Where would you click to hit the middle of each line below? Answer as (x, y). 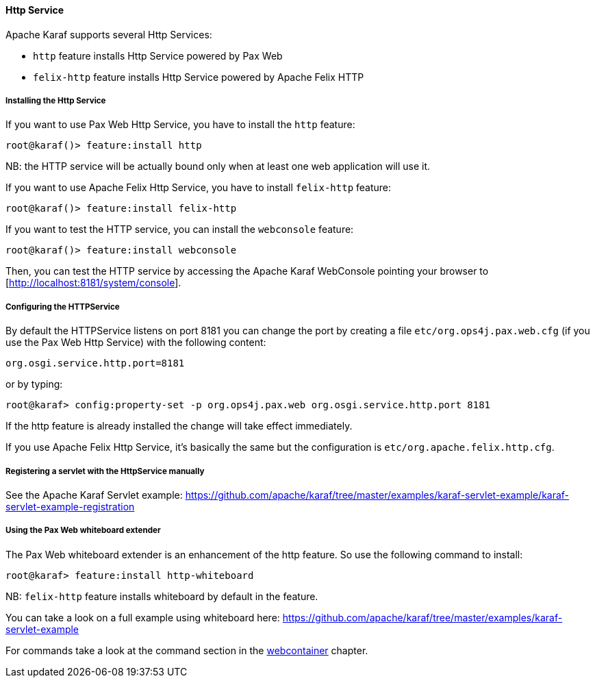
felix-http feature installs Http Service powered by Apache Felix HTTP (199, 77)
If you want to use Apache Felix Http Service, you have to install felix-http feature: (199, 188)
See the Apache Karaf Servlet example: (94, 495)
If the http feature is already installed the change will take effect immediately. (179, 426)
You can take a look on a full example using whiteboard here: (143, 617)
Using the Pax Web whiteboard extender (83, 531)
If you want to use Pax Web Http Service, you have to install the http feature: (180, 125)
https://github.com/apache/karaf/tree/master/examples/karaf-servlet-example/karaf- (377, 495)
